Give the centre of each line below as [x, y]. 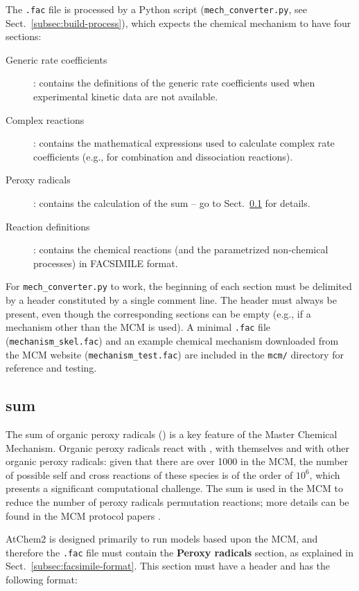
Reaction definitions [48, 226]
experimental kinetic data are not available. [126, 97]
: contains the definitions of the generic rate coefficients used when [174, 83]
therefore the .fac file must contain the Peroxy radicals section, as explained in [179, 552]
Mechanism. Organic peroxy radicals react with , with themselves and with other [177, 447]
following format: [42, 579]
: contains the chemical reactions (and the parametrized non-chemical [181, 249]
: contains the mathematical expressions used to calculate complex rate [184, 143]
